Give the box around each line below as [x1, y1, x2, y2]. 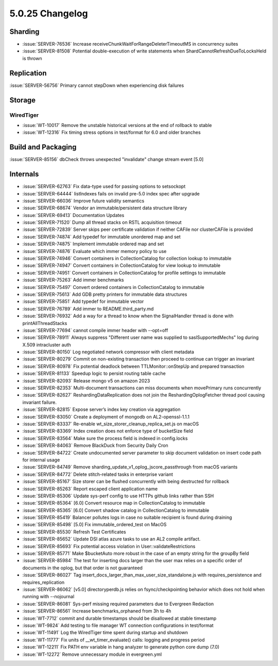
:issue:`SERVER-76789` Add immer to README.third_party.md [22, 305, 154, 312]
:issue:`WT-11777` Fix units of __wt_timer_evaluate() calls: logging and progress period [22, 637, 205, 643]
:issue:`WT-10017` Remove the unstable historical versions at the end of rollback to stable [22, 122, 212, 128]
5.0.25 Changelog [9, 8, 89, 19]
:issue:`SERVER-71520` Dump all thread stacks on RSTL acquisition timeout [22, 219, 182, 226]
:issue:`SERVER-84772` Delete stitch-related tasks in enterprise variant [22, 471, 173, 477]
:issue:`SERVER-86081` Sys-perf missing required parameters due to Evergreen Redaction [22, 601, 214, 607]
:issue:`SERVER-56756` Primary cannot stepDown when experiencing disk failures [9, 82, 184, 88]
